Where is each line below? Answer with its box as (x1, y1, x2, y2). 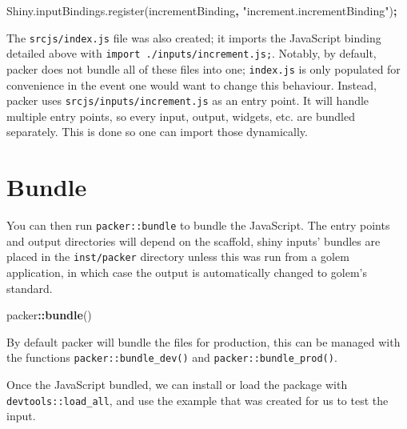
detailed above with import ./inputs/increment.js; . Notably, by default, (6, 45, 377, 62)
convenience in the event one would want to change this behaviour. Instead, (6, 76, 377, 93)
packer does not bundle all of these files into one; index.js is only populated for (6, 60, 401, 77)
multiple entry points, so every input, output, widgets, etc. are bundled (6, 107, 355, 124)
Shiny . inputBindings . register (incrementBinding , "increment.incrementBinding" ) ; (6, 2, 397, 18)
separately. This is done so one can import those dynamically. (6, 123, 308, 140)
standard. (6, 279, 53, 296)
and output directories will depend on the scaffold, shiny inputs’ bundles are (6, 232, 381, 249)
